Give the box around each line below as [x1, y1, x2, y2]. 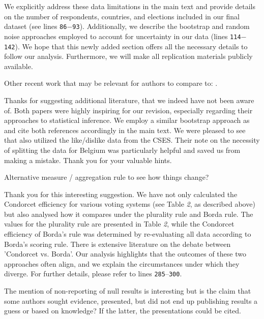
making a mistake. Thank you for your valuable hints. [4, 154, 172, 165]
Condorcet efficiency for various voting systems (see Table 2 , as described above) [4, 199, 255, 209]
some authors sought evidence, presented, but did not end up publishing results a [4, 295, 258, 306]
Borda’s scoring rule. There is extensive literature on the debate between [4, 238, 231, 249]
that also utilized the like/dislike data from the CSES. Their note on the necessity [4, 135, 260, 145]
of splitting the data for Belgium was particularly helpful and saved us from [4, 144, 241, 155]
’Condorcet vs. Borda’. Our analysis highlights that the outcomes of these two [4, 248, 246, 259]
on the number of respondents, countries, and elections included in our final [4, 11, 240, 21]
